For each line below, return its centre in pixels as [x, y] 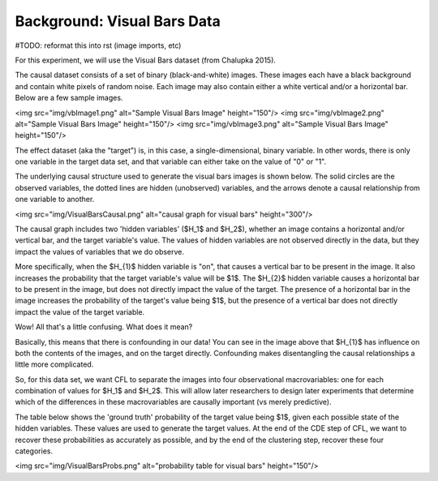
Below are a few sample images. [69, 98]
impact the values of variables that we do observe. [100, 251]
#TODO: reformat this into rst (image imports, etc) [98, 45]
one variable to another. [55, 200]
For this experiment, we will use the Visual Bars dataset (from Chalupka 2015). [145, 60]
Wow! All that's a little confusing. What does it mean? [104, 327]
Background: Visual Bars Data [118, 21]
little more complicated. [54, 364]
